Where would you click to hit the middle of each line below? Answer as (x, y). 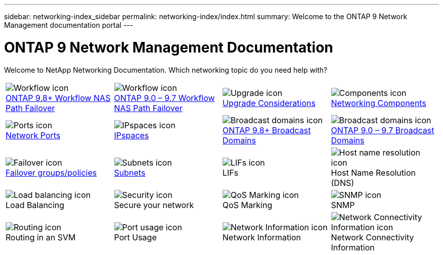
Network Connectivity (372, 237)
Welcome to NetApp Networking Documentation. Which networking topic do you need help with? (166, 70)
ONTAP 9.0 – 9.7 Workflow (164, 98)
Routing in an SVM (41, 237)
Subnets (130, 172)
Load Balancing (35, 205)
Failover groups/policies (51, 172)
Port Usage (135, 237)
